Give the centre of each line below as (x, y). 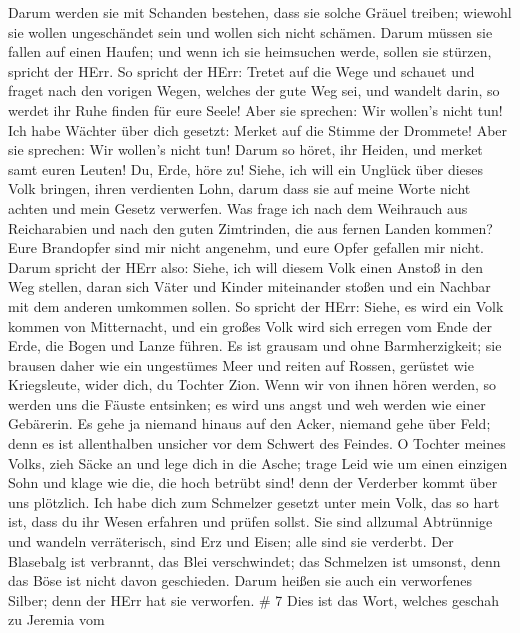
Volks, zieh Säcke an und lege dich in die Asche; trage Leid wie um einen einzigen (258, 462)
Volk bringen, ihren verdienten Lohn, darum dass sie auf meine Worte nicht (239, 188)
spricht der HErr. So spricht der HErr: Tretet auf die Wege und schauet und (241, 70)
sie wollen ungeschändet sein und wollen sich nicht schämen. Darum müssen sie (250, 31)
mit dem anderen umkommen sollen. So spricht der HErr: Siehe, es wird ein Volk (256, 305)
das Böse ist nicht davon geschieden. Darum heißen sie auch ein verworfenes (240, 580)
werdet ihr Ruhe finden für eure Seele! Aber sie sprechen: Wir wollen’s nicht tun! (255, 109)
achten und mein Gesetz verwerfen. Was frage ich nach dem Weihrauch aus (238, 207)
